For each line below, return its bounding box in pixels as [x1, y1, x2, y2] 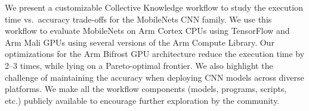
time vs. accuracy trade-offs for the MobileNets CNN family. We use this [5, 12, 272, 25]
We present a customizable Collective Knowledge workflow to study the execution [5, 1, 303, 13]
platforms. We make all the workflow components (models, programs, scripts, [5, 83, 287, 95]
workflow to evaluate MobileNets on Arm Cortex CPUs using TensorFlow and [5, 24, 290, 37]
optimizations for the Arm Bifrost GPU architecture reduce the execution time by [5, 47, 305, 60]
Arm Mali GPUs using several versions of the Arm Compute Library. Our [5, 36, 274, 48]
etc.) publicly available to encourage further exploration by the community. [5, 94, 280, 106]
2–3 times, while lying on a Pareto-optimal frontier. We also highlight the [5, 59, 273, 71]
